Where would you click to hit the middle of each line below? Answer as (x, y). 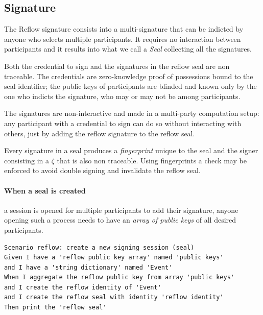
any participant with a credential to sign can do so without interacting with (123, 123)
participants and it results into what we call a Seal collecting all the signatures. (128, 49)
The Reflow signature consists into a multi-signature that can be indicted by (124, 29)
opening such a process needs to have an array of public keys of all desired (120, 220)
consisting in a (27, 160)
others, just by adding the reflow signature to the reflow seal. (100, 133)
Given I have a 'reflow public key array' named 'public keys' (114, 258)
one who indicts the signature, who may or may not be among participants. (122, 96)
